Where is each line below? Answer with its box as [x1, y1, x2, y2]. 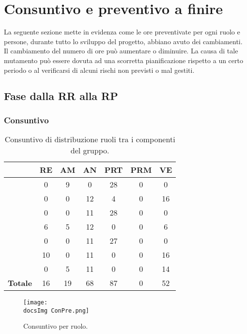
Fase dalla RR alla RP [4, 88, 118, 103]
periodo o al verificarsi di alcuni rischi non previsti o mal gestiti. [4, 65, 195, 75]
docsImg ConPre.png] [23, 307, 90, 314]
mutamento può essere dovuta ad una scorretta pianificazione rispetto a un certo [4, 55, 243, 65]
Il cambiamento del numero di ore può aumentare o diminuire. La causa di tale [4, 46, 238, 56]
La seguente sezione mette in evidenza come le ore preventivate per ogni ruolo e [4, 27, 240, 37]
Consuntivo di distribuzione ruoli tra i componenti [4, 134, 175, 145]
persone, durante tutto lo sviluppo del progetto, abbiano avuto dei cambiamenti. [4, 36, 243, 46]
